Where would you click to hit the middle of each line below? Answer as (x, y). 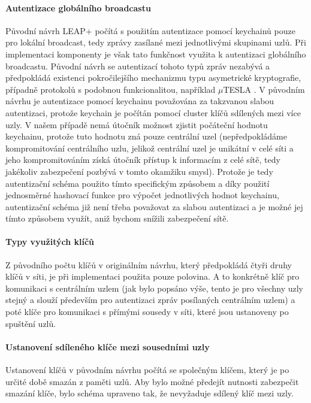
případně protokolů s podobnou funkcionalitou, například (111, 89)
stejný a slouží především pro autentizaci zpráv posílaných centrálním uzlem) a (150, 300)
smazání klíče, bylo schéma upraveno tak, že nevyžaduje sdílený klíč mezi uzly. (150, 393)
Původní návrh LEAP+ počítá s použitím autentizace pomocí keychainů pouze (150, 30)
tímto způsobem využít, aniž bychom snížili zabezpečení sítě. (117, 218)
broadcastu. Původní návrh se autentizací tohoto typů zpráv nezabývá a (138, 66)
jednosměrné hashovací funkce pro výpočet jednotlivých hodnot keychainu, (142, 195)
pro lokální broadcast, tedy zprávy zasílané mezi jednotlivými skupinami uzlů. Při (156, 42)
